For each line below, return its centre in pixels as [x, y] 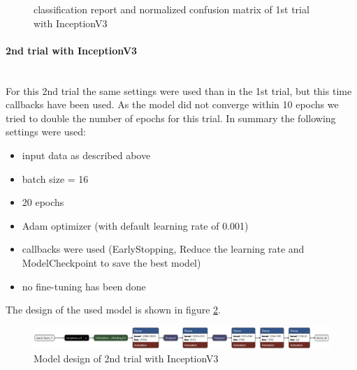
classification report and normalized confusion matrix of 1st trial [172, 9]
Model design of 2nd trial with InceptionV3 [126, 358]
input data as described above [86, 155]
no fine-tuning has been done [84, 286]
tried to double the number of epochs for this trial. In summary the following [171, 118]
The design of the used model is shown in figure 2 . [113, 310]
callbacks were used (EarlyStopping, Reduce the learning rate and [163, 249]
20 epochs [43, 202]
